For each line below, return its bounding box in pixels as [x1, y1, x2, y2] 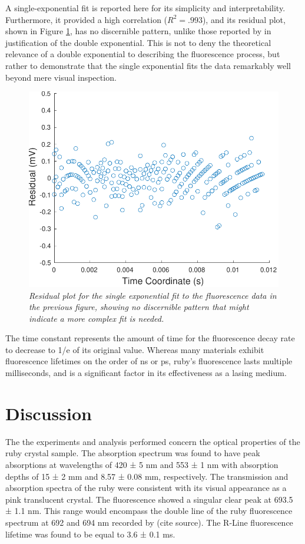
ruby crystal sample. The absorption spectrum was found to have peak [5, 447, 260, 459]
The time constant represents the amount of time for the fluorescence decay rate [5, 332, 295, 344]
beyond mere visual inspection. [5, 71, 117, 83]
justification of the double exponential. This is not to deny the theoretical [5, 36, 271, 48]
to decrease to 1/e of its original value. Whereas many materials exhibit [5, 343, 264, 355]
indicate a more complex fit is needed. [29, 312, 164, 324]
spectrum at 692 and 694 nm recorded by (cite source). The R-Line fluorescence [5, 516, 293, 528]
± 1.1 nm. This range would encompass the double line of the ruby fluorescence [5, 505, 293, 517]
